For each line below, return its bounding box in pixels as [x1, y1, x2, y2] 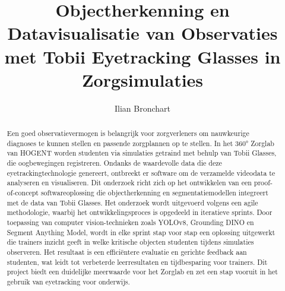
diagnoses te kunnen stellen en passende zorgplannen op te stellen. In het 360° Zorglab [7, 138, 274, 148]
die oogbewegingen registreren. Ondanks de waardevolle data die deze [7, 158, 222, 168]
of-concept [7, 188, 39, 198]
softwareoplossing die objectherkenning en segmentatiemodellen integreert [40, 188, 268, 198]
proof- [254, 178, 273, 188]
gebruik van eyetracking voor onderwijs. [7, 276, 130, 286]
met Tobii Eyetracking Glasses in [4, 44, 281, 68]
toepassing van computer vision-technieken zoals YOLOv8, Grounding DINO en [7, 217, 254, 227]
